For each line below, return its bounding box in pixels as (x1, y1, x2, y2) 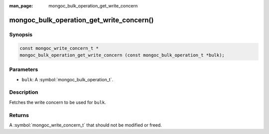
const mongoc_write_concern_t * (19, 45, 99, 51)
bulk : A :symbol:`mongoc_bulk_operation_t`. (21, 76, 114, 82)
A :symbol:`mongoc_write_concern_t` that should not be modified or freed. (9, 122, 162, 128)
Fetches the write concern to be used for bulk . (9, 99, 107, 105)
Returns (9, 112, 29, 119)
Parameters (9, 66, 38, 73)
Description (9, 89, 38, 96)
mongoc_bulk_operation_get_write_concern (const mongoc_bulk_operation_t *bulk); (19, 52, 225, 58)
